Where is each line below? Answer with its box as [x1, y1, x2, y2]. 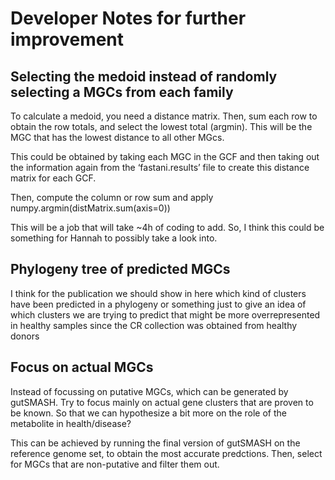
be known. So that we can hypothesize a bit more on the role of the [10, 407, 287, 419]
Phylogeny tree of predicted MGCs [10, 261, 231, 278]
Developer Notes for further [10, 7, 247, 30]
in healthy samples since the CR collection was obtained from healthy [10, 319, 298, 331]
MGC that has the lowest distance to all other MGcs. [10, 132, 225, 143]
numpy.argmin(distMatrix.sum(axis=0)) [10, 202, 171, 214]
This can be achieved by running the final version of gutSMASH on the [10, 437, 301, 449]
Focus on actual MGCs [10, 359, 154, 376]
